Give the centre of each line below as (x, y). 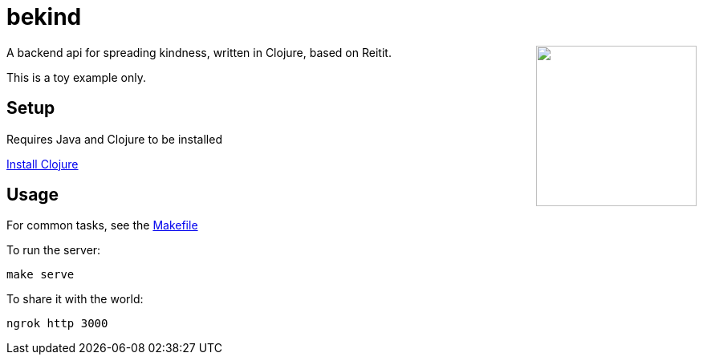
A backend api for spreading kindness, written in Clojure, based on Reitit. (199, 52)
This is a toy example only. (77, 77)
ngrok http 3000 (57, 324)
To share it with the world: (75, 299)
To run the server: (54, 250)
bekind (44, 17)
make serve (41, 275)
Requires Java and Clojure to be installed (114, 139)
